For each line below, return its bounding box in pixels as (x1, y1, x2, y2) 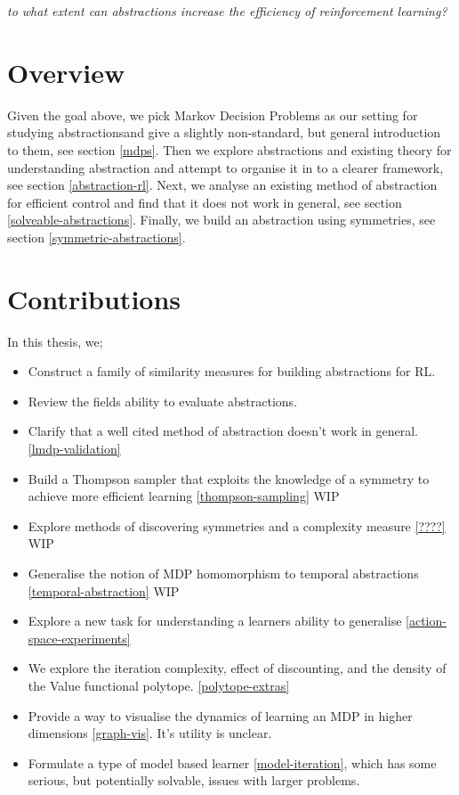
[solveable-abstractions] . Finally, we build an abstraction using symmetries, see (7, 210, 436, 229)
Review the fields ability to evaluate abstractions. (28, 391, 298, 410)
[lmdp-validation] (28, 438, 121, 457)
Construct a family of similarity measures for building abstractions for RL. (28, 362, 436, 381)
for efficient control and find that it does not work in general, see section (7, 193, 402, 211)
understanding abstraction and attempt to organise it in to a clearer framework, (7, 158, 444, 176)
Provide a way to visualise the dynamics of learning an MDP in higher (28, 706, 413, 725)
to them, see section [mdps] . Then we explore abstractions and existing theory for (7, 140, 452, 159)
